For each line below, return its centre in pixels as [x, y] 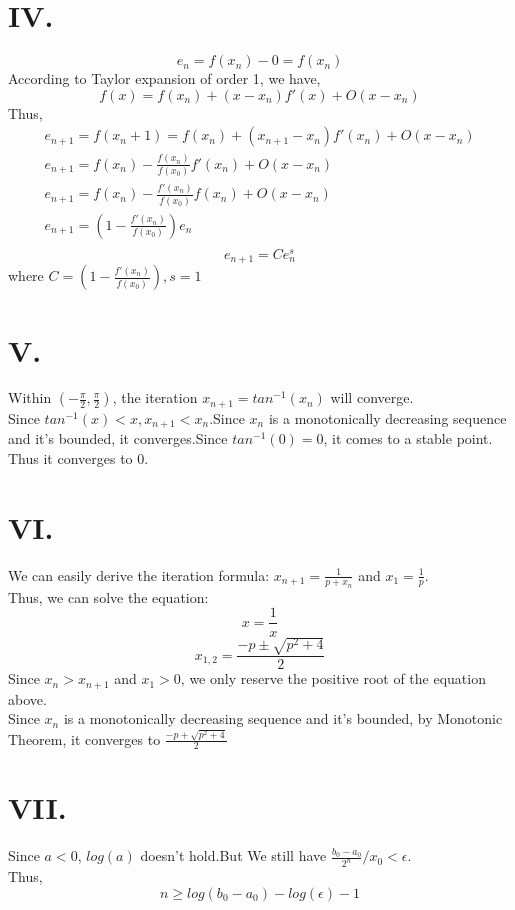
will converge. [372, 397]
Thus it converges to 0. [78, 457]
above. [27, 698]
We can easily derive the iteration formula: [139, 574]
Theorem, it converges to [84, 738]
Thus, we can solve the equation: [108, 596]
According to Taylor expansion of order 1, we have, [164, 78]
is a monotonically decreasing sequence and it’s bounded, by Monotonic [283, 718]
